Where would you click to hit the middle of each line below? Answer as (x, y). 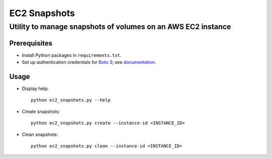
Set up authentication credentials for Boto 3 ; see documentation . (89, 62)
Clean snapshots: (40, 134)
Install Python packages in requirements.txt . (72, 55)
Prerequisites (31, 43)
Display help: (35, 89)
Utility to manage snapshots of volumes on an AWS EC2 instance (120, 27)
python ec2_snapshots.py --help (71, 100)
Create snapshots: (41, 111)
